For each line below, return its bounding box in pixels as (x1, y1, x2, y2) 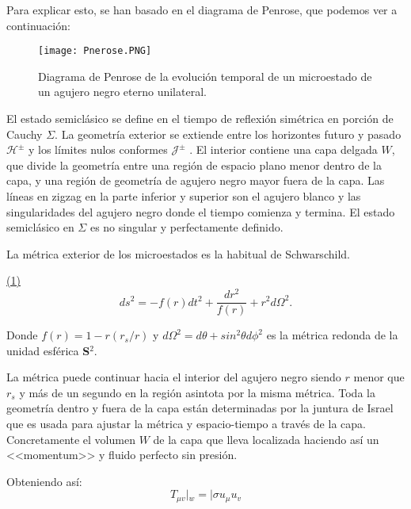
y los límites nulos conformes (28, 141, 168, 158)
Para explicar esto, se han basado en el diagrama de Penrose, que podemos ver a (6, 2, 398, 17)
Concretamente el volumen (6, 431, 135, 447)
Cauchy (6, 125, 43, 142)
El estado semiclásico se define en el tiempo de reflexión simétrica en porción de (6, 110, 394, 127)
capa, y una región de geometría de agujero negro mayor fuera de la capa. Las (6, 172, 385, 189)
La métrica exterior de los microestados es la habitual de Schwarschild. (6, 245, 350, 262)
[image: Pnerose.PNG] (38, 45, 152, 57)
